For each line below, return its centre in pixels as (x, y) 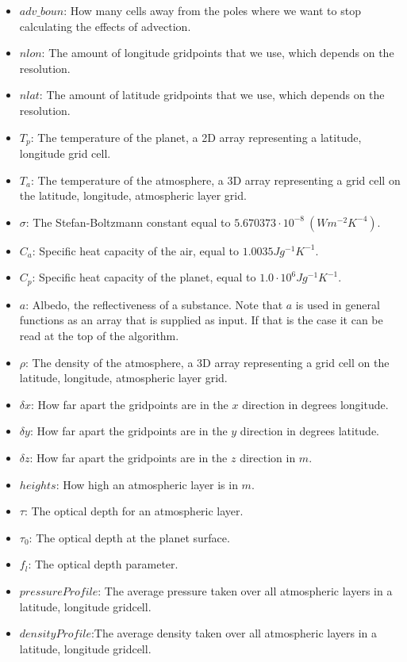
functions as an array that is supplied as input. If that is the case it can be (201, 320)
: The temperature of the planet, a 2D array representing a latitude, (196, 137)
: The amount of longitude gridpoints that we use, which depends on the (218, 53)
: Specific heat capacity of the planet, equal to (144, 277)
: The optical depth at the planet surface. (129, 537)
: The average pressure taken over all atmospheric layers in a (245, 590)
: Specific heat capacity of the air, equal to (135, 250)
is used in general (338, 304)
